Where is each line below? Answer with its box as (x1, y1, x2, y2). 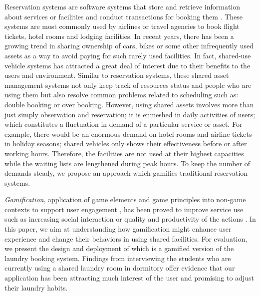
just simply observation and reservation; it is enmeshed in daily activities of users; (4, 109, 256, 119)
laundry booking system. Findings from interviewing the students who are (4, 253, 231, 263)
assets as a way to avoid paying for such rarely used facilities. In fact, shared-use (4, 50, 251, 60)
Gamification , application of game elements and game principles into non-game (4, 194, 246, 205)
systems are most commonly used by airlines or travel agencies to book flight (4, 21, 240, 31)
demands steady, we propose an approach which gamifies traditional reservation (4, 168, 248, 178)
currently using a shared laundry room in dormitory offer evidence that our (4, 263, 235, 273)
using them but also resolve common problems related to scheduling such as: (4, 89, 239, 100)
